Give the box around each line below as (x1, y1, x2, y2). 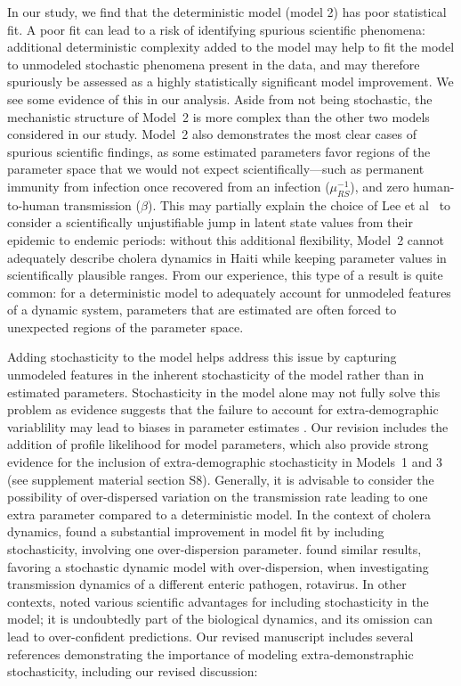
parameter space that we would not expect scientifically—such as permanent (7, 159, 425, 178)
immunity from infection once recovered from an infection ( (7, 176, 330, 195)
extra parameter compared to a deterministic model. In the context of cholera (7, 504, 431, 523)
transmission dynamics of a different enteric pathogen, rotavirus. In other (7, 575, 407, 593)
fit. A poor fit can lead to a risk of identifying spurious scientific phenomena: (7, 20, 425, 38)
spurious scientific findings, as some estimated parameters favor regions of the (7, 142, 431, 160)
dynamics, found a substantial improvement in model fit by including (7, 522, 384, 541)
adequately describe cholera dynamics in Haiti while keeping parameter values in (7, 248, 447, 266)
